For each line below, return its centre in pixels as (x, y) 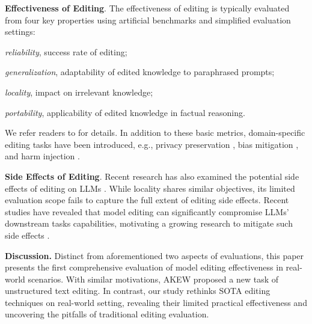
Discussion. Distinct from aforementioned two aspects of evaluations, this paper (154, 255)
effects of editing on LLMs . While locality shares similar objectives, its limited (150, 188)
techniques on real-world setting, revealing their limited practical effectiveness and (156, 302)
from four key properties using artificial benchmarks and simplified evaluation (148, 20)
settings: (20, 32)
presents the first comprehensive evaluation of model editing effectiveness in (144, 267)
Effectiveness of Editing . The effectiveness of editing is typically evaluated (147, 8)
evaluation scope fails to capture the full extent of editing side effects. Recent (147, 200)
